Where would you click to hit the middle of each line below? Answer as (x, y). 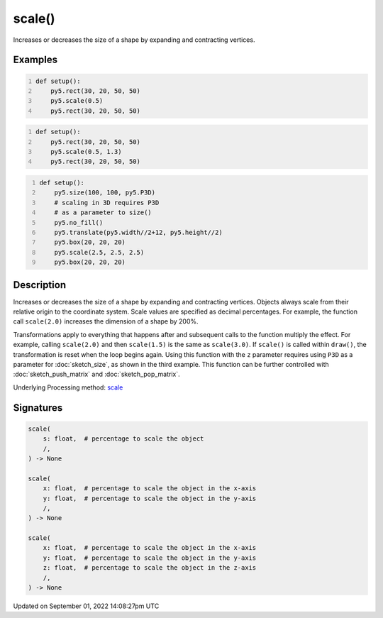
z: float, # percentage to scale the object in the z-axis (150, 568)
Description (40, 285)
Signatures (38, 408)
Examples (35, 60)
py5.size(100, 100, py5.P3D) (105, 193)
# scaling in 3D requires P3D (107, 203)
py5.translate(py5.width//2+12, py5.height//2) (138, 232)
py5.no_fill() (79, 222)
